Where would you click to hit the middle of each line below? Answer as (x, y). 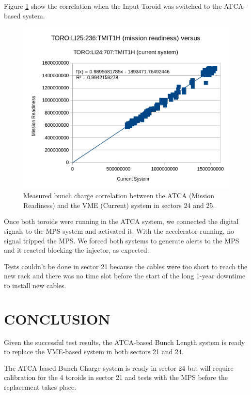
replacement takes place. (40, 387)
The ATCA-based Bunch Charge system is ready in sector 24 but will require (119, 368)
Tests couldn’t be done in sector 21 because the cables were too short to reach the (126, 266)
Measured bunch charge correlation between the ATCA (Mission (119, 196)
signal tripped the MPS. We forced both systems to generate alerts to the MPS (122, 240)
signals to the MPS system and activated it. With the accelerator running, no (119, 231)
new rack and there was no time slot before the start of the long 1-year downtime (125, 276)
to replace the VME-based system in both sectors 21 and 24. (94, 352)
